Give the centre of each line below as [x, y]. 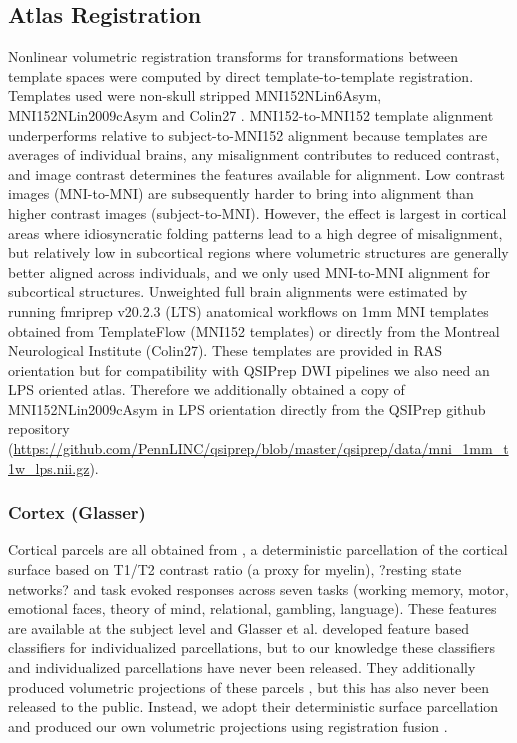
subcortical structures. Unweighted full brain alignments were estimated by [238, 291]
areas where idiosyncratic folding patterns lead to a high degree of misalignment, [255, 232]
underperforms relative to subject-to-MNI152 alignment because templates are [248, 134]
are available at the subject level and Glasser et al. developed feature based [238, 627]
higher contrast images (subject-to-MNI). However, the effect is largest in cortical [257, 212]
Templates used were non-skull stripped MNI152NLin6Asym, [195, 95]
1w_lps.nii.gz [49, 467]
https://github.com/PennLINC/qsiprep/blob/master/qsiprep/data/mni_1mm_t [261, 448]
